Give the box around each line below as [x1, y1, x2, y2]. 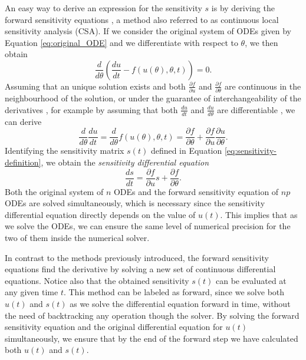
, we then [245, 36, 278, 48]
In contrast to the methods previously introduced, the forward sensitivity [5, 251, 269, 263]
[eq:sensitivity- [224, 144, 277, 157]
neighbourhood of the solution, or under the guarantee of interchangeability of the [5, 92, 301, 104]
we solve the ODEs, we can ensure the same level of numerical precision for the [5, 220, 291, 232]
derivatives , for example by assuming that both [5, 103, 178, 115]
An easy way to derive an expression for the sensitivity [5, 2, 202, 14]
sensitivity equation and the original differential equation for [5, 321, 223, 333]
